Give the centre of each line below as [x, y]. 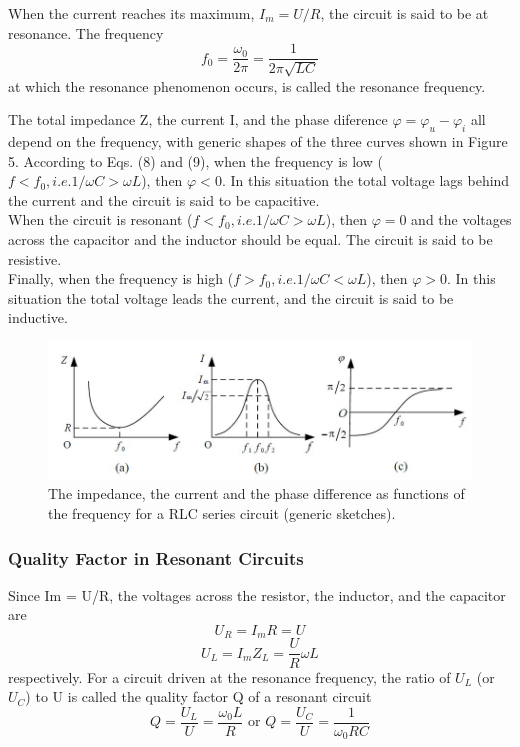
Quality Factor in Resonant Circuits [156, 557]
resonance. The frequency [86, 32]
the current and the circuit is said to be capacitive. [164, 199]
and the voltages [461, 219]
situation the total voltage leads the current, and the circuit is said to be [231, 297]
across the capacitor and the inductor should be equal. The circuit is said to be [250, 239]
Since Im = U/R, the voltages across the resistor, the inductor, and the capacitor [257, 594]
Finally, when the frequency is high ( [121, 278]
